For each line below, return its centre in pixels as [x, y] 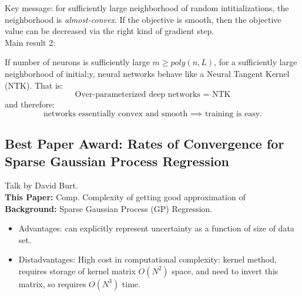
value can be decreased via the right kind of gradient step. [110, 31]
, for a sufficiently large [256, 62]
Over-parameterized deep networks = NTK [153, 95]
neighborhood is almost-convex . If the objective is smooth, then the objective [143, 19]
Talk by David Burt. [41, 185]
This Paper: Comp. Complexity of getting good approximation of [125, 196]
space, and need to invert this [225, 270]
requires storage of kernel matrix [77, 270]
